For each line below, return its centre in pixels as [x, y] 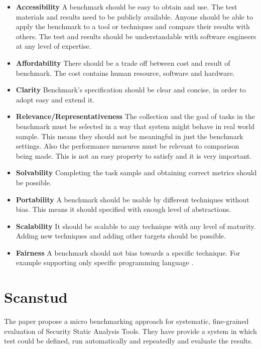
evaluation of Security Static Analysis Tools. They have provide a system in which [130, 331]
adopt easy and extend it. [55, 99]
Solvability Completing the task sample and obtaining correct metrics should [136, 172]
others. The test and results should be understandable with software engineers [136, 36]
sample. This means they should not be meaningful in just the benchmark [129, 136]
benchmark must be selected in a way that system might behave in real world [135, 126]
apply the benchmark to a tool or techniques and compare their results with [133, 26]
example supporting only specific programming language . [105, 262]
